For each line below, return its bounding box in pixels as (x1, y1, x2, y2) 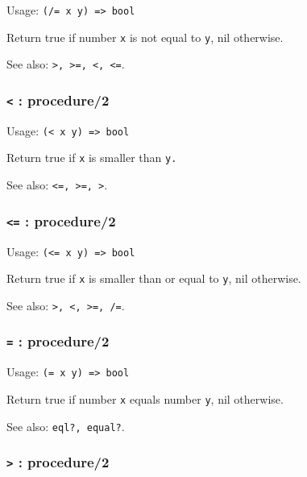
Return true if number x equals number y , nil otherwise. (6, 390, 284, 407)
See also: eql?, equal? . (6, 417, 125, 434)
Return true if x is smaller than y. (6, 149, 177, 166)
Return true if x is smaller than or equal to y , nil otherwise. (6, 270, 301, 287)
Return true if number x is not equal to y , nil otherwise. (6, 28, 284, 45)
